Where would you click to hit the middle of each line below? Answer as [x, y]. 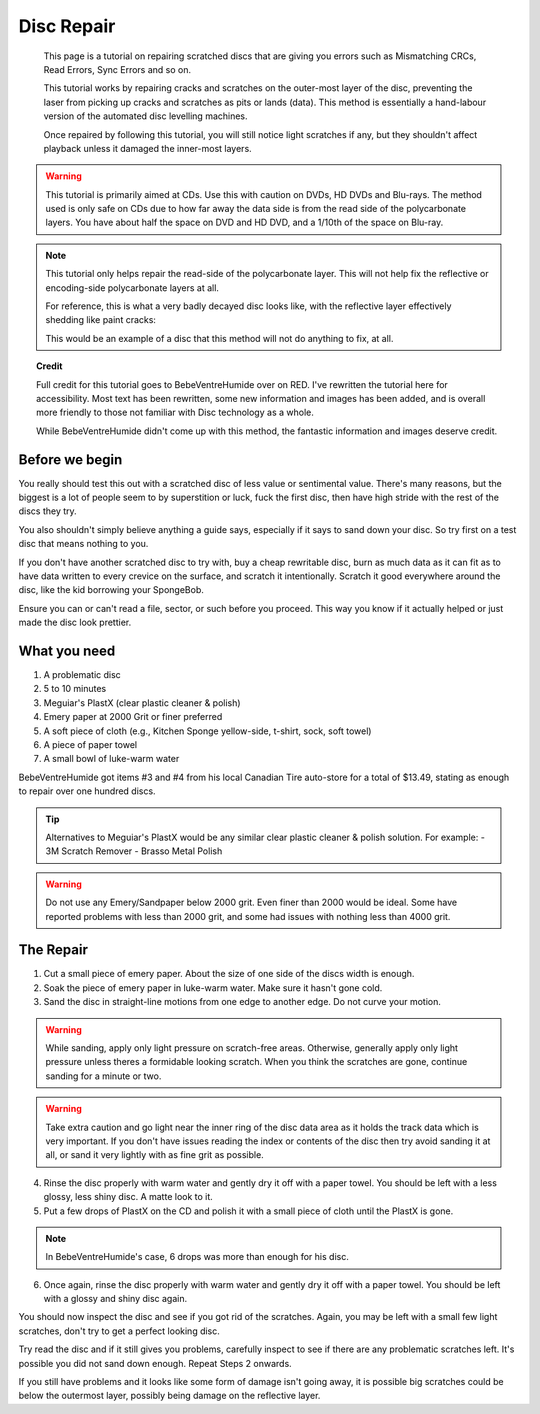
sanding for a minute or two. [103, 1076]
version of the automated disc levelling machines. [146, 116]
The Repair [53, 950]
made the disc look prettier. [75, 622]
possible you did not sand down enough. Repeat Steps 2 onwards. [155, 1363]
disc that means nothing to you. [83, 544]
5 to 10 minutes [75, 689]
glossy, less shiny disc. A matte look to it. [128, 1197]
